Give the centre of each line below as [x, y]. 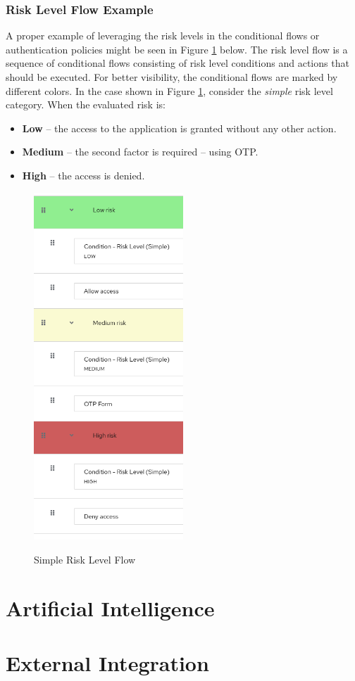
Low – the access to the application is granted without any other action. [179, 128]
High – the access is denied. [83, 175]
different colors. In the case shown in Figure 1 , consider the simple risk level [169, 90]
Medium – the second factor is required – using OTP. [140, 152]
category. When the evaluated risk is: [86, 104]
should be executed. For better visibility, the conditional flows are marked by [172, 77]
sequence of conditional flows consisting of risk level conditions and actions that [177, 63]
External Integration [107, 662]
